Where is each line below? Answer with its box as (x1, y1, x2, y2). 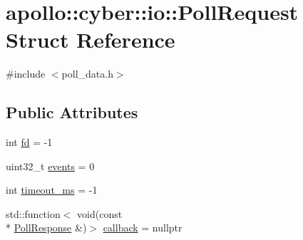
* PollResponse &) (6, 220, 87, 235)
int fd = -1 (6, 135, 53, 150)
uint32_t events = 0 (6, 158, 95, 173)
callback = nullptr (103, 220, 183, 235)
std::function (6, 206, 61, 221)
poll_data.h (61, 66, 113, 81)
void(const (77, 206, 123, 221)
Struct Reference (6, 25, 175, 54)
